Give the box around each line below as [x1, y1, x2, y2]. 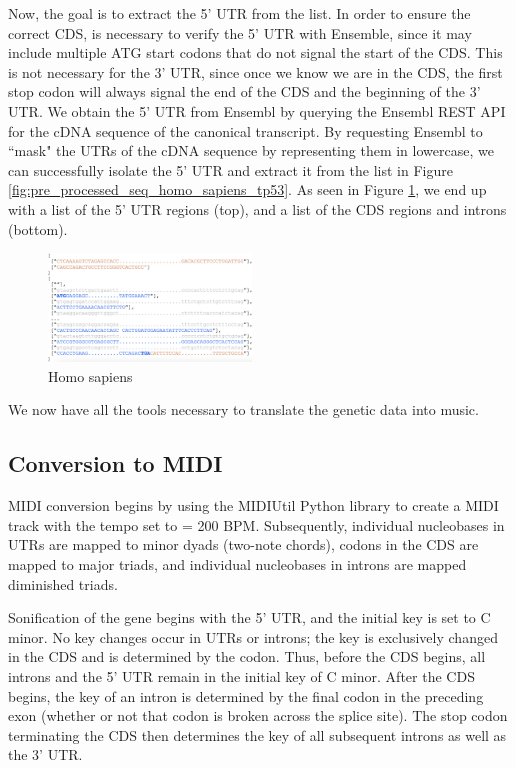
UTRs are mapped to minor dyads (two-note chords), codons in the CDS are [8, 534, 479, 555]
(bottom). [8, 218, 68, 239]
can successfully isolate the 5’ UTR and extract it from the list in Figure [8, 159, 453, 180]
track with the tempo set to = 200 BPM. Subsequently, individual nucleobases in [8, 514, 505, 535]
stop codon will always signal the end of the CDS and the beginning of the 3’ [8, 81, 481, 102]
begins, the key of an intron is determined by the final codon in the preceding [8, 685, 484, 706]
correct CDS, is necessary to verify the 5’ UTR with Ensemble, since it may [8, 22, 472, 43]
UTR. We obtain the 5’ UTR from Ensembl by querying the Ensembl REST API [8, 100, 506, 121]
